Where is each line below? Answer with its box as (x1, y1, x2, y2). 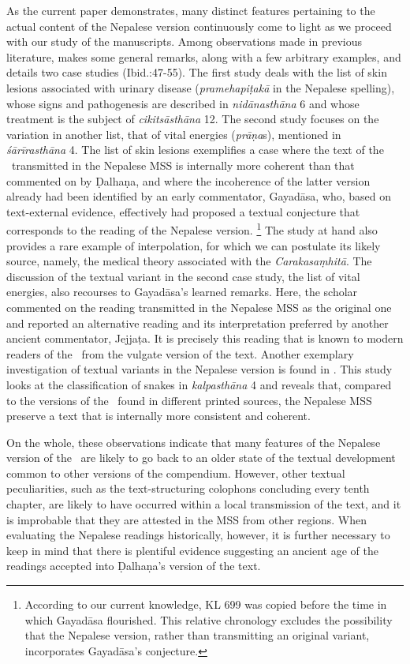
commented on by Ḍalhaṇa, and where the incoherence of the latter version (6, 172, 371, 189)
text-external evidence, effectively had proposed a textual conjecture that (6, 203, 360, 219)
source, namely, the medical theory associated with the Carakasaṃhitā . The (6, 253, 372, 269)
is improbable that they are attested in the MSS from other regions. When (6, 511, 367, 527)
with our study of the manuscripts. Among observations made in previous (6, 33, 362, 50)
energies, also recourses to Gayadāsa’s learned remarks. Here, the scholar (6, 283, 358, 300)
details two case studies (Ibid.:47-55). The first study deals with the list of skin (6, 64, 387, 81)
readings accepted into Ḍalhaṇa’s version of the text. (6, 557, 261, 574)
